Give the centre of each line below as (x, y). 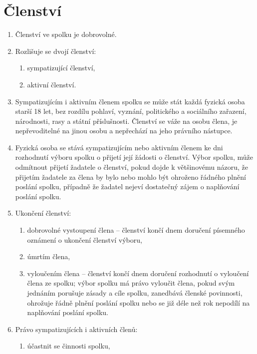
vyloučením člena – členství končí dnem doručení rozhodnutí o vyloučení (138, 273)
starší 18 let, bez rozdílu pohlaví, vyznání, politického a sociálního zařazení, (131, 111)
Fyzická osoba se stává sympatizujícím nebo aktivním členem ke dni (119, 147)
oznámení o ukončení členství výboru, (85, 239)
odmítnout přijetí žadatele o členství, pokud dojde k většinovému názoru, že (131, 167)
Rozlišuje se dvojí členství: (56, 51)
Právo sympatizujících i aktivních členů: (76, 329)
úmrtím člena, (49, 256)
